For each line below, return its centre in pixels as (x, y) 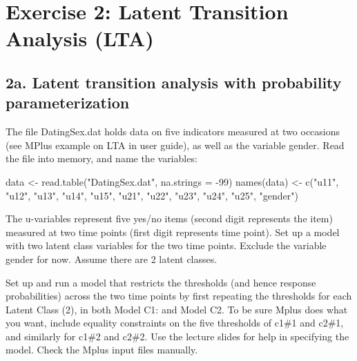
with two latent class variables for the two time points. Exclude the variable (166, 245)
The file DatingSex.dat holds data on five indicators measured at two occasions (173, 131)
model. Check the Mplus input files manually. (102, 350)
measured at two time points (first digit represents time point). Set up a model (173, 232)
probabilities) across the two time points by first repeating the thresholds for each (179, 296)
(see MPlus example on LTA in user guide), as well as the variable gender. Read (175, 145)
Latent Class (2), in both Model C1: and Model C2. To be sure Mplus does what (177, 309)
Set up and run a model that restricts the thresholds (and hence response (161, 282)
